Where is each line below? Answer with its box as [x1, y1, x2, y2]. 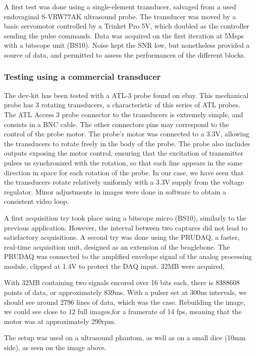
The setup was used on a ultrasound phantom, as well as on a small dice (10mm [4, 332, 246, 343]
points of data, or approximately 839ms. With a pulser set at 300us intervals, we [4, 287, 247, 297]
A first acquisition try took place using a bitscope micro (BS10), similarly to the [4, 212, 247, 223]
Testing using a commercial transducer [4, 70, 161, 83]
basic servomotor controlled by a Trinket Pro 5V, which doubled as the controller [4, 21, 250, 31]
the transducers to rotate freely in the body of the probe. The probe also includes [4, 138, 250, 148]
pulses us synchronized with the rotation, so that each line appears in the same [4, 157, 243, 167]
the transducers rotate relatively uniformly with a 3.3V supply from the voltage [4, 177, 244, 187]
